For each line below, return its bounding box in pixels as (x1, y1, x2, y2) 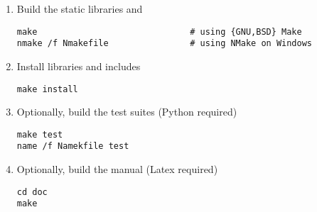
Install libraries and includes (16, 58, 141, 73)
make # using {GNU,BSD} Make (16, 26, 302, 37)
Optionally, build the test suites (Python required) (16, 104, 237, 119)
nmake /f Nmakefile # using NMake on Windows (16, 38, 313, 49)
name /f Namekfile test (16, 141, 129, 152)
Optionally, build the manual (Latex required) (16, 162, 218, 177)
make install (16, 84, 78, 94)
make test (16, 129, 63, 140)
